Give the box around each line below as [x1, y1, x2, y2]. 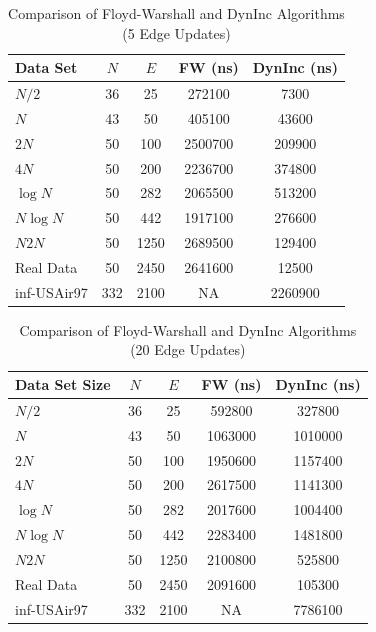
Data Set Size [15, 374, 111, 395]
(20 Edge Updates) [130, 339, 246, 360]
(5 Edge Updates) [122, 22, 231, 43]
